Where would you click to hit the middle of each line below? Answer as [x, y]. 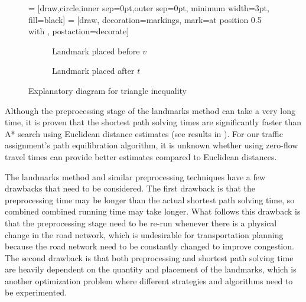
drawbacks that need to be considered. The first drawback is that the [130, 188]
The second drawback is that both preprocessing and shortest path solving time [149, 257]
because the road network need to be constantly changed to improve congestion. [149, 246]
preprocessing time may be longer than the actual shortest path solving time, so [150, 199]
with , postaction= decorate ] [79, 31]
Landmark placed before [96, 51]
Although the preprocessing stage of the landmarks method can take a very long [150, 110]
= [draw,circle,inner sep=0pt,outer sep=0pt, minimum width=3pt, [149, 8]
